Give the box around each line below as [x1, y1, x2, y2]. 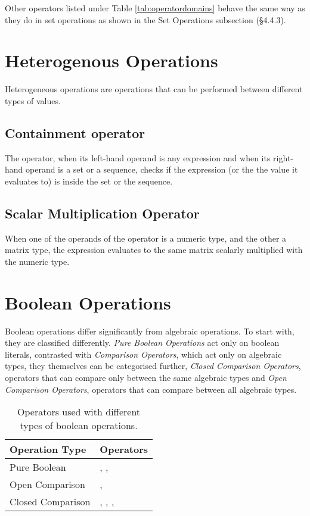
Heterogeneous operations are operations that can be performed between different [5, 83, 303, 95]
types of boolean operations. [20, 418, 138, 433]
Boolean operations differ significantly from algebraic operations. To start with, [5, 324, 294, 337]
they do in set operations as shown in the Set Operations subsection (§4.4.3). [5, 13, 286, 26]
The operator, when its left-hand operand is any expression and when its [5, 151, 271, 164]
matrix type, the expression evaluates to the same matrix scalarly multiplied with [5, 243, 303, 256]
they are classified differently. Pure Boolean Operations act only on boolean [5, 336, 280, 349]
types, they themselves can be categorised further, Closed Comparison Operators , [5, 359, 301, 372]
